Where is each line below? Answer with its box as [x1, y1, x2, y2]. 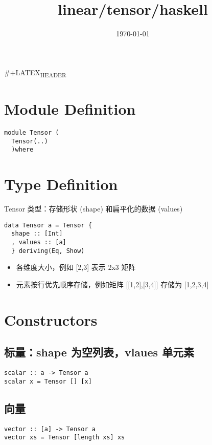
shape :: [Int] [11, 230, 63, 238]
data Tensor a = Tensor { [4, 221, 92, 229]
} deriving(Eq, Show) [11, 247, 85, 255]
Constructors [4, 309, 98, 330]
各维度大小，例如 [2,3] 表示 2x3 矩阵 [16, 262, 136, 272]
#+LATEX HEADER [4, 67, 66, 79]
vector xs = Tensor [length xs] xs [4, 434, 125, 441]
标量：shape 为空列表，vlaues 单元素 [4, 344, 195, 360]
